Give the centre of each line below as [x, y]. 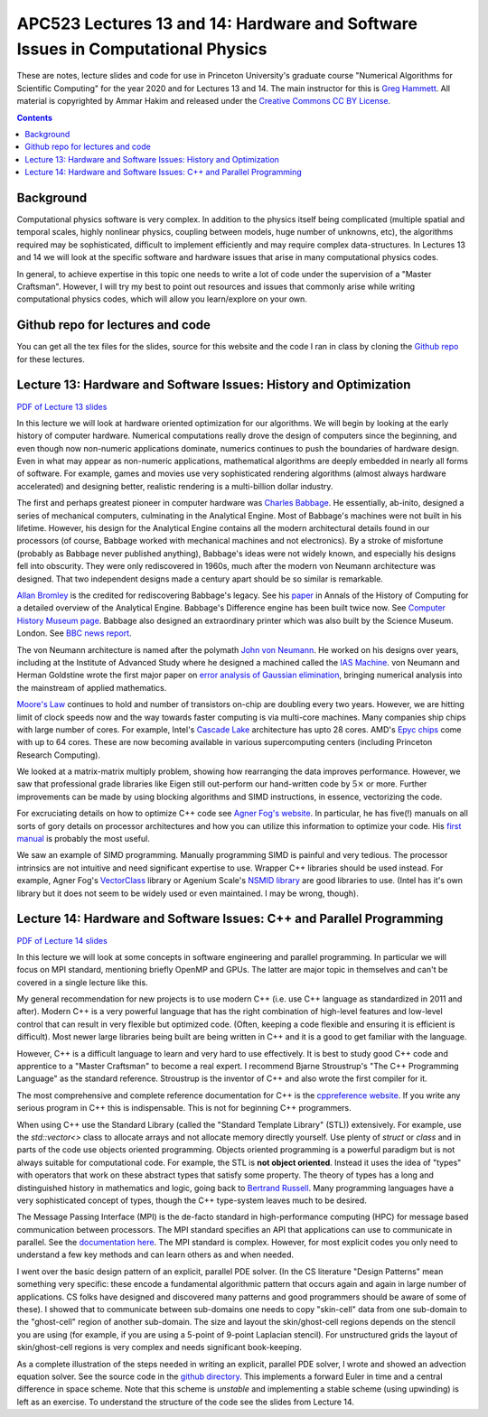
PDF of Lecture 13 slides [62, 406]
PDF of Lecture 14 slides [62, 940]
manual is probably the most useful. [84, 839]
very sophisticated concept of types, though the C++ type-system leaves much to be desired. [192, 1200]
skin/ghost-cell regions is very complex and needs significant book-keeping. [159, 1347]
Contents [35, 117]
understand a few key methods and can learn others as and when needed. [155, 1254]
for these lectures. [51, 359]
